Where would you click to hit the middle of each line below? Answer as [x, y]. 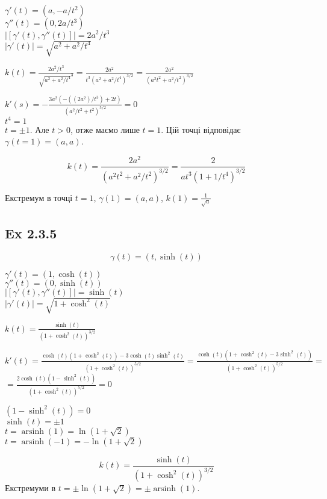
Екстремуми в [30, 488]
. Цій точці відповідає [201, 129]
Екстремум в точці [39, 197]
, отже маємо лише [105, 129]
